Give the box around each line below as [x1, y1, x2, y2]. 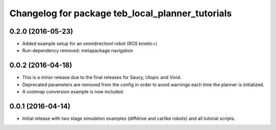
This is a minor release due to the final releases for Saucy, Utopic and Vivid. [22, 74, 181, 81]
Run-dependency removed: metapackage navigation [22, 47, 133, 54]
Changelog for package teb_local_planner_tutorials [9, 8, 232, 19]
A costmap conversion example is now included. [22, 89, 125, 95]
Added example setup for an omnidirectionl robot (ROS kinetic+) [22, 41, 158, 47]
